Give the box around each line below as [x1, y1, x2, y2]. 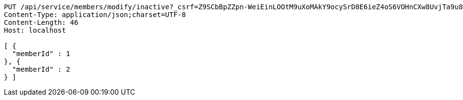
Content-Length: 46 [4, 19, 78, 26]
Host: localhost [4, 26, 66, 34]
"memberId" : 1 [12, 50, 70, 58]
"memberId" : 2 [12, 65, 70, 73]
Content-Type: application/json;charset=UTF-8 [4, 11, 186, 19]
